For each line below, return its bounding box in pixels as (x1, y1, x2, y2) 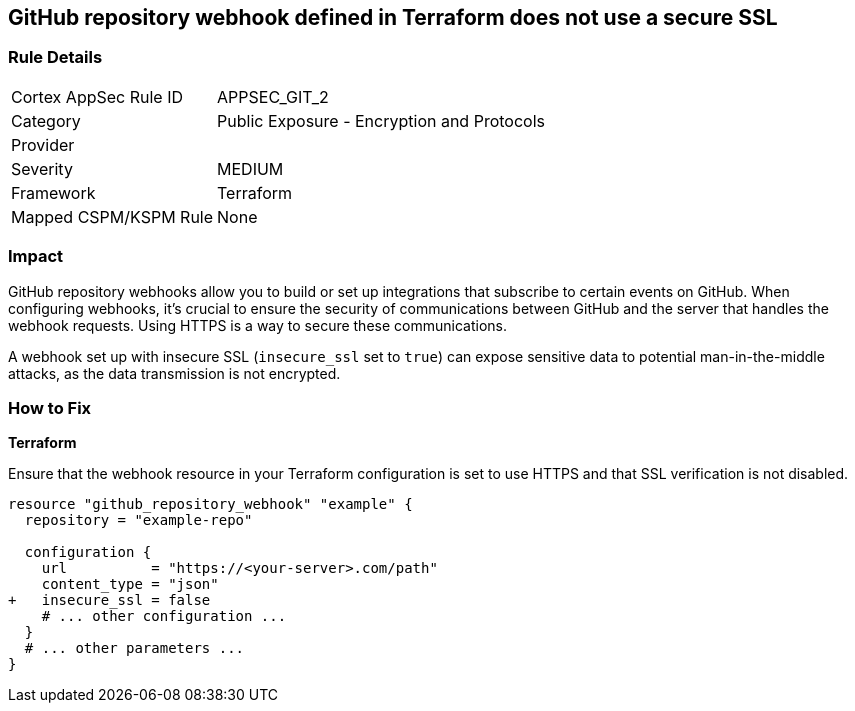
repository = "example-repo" (24, 512, 253, 529)
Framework (11, 182, 96, 203)
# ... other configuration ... (41, 608, 287, 625)
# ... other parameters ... (24, 640, 245, 657)
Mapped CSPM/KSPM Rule (11, 206, 214, 227)
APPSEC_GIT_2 (217, 86, 329, 107)
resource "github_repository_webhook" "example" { (8, 496, 413, 513)
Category (11, 110, 81, 131)
